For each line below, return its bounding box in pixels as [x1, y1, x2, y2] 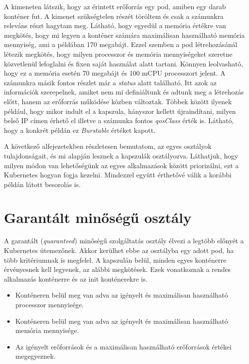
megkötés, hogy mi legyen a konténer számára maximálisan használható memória [4, 30, 245, 40]
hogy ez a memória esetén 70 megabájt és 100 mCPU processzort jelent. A [4, 68, 226, 78]
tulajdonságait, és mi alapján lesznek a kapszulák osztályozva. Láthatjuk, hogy [4, 150, 238, 160]
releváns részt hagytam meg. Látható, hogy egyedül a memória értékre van [4, 20, 226, 31]
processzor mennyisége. [15, 299, 84, 309]
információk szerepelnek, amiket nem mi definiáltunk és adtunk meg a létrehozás [4, 87, 244, 97]
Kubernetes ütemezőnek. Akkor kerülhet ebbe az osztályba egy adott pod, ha [4, 245, 234, 255]
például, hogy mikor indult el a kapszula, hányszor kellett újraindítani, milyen [4, 106, 236, 116]
